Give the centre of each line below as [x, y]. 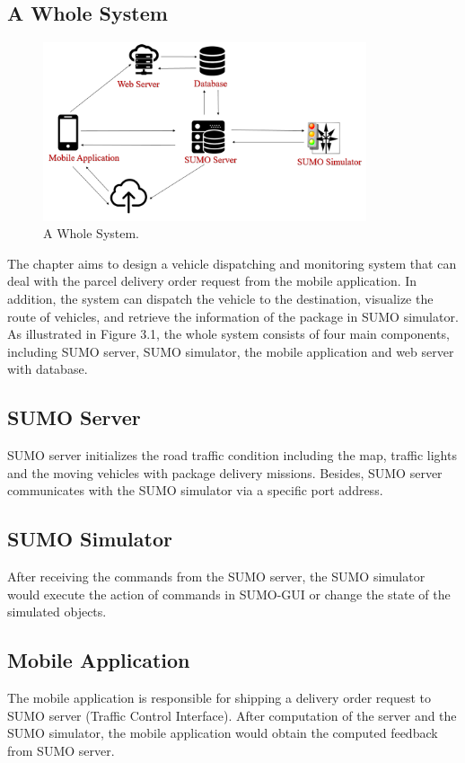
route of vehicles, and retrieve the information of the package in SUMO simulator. [233, 316]
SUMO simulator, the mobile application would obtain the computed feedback [223, 733]
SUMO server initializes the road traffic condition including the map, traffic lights [232, 455]
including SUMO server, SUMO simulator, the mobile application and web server [231, 351]
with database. [48, 369]
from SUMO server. [61, 750]
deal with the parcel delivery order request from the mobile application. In [212, 281]
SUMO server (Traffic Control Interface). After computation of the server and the [232, 715]
